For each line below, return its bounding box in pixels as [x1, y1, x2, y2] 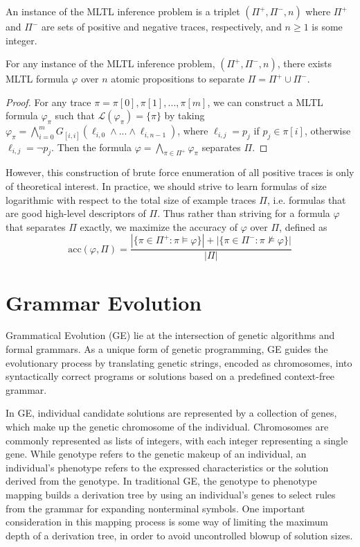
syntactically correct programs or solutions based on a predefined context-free [6, 369, 335, 383]
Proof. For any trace [6, 94, 91, 109]
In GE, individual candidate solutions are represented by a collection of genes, [6, 406, 337, 420]
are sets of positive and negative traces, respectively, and [41, 19, 282, 33]
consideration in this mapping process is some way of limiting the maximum [6, 514, 329, 529]
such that [55, 108, 95, 123]
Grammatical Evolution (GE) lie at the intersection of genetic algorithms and [6, 328, 335, 342]
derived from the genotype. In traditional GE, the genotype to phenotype [6, 474, 317, 488]
